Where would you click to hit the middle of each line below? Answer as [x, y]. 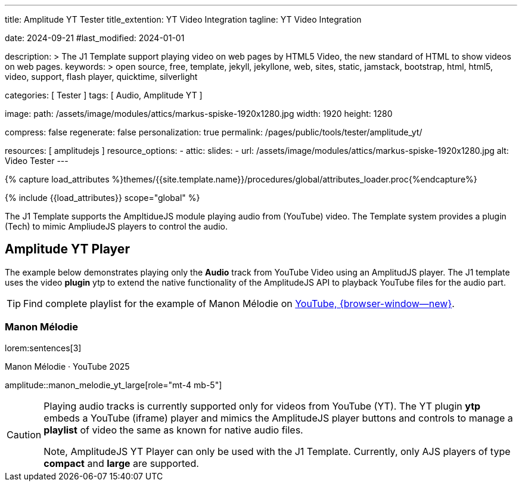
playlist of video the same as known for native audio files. [173, 430]
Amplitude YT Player [67, 249]
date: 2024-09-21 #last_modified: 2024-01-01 [95, 38]
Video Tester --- [37, 161]
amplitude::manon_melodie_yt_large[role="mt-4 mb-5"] [114, 385]
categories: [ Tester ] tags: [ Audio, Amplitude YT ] [104, 95]
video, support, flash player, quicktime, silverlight [101, 77]
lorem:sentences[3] [43, 348]
